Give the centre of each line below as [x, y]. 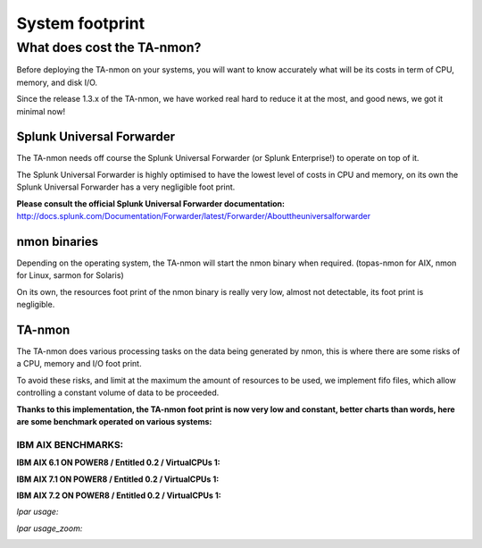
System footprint [81, 23]
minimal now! [41, 111]
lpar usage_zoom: [50, 528]
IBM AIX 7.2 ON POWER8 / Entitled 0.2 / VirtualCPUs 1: [119, 495]
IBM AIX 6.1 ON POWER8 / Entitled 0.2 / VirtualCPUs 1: [118, 463]
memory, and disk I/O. [57, 82]
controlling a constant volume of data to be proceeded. [118, 392]
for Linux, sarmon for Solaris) [70, 275]
